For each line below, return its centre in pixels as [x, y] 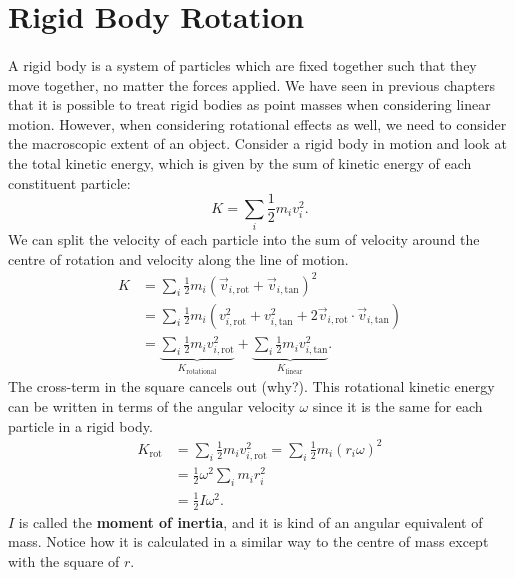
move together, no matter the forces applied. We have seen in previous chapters [251, 84]
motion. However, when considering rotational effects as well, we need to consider [257, 123]
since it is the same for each [397, 406]
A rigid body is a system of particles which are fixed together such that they [242, 64]
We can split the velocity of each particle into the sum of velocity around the [244, 238]
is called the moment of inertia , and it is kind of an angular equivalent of [250, 521]
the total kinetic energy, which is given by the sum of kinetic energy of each [240, 162]
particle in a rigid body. [80, 425]
